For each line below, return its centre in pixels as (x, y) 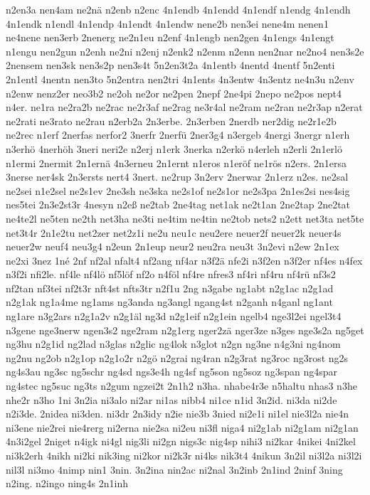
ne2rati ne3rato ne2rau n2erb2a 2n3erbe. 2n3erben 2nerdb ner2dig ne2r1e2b (171, 121)
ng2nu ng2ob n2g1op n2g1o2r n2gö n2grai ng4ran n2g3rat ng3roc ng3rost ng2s (177, 357)
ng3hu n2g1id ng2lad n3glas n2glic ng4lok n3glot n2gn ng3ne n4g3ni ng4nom (173, 344)
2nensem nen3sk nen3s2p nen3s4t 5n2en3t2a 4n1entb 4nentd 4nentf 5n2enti (170, 65)
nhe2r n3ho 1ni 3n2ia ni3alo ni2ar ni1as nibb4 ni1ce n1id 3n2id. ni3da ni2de (171, 399)
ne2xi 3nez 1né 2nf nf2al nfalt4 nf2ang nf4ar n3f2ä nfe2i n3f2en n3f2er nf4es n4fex (184, 260)
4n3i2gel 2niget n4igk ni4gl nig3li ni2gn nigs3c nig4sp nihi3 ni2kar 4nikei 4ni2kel (181, 441)
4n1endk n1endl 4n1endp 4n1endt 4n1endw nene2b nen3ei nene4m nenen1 (167, 23)
